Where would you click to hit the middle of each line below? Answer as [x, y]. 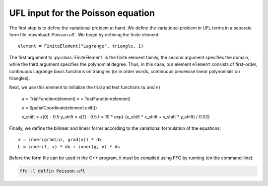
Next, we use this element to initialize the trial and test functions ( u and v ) [85, 88]
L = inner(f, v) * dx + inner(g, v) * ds [69, 146]
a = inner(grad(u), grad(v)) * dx [60, 140]
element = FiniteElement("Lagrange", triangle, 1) [81, 46]
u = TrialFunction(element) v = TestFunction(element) [76, 98]
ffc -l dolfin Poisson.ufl [52, 171]
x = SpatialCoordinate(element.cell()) [59, 108]
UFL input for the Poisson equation [82, 13]
